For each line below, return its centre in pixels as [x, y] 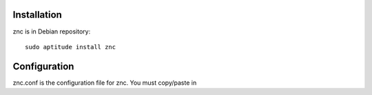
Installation [37, 15]
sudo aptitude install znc [71, 47]
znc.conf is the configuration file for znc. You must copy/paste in [105, 83]
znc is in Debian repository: [52, 31]
